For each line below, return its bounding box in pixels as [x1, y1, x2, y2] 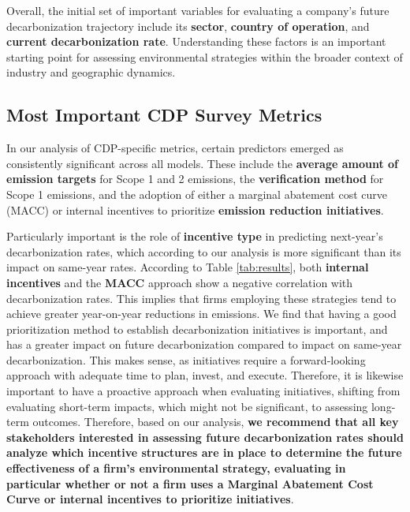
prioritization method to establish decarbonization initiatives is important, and [6, 320, 388, 337]
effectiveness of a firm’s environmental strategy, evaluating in [6, 460, 346, 476]
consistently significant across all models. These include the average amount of [6, 155, 399, 171]
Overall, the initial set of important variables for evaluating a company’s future [6, 2, 389, 18]
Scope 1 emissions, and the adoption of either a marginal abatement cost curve [6, 185, 388, 202]
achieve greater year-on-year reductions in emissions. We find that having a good [6, 305, 397, 322]
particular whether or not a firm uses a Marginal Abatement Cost [6, 475, 374, 491]
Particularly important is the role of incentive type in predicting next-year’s [6, 228, 383, 245]
